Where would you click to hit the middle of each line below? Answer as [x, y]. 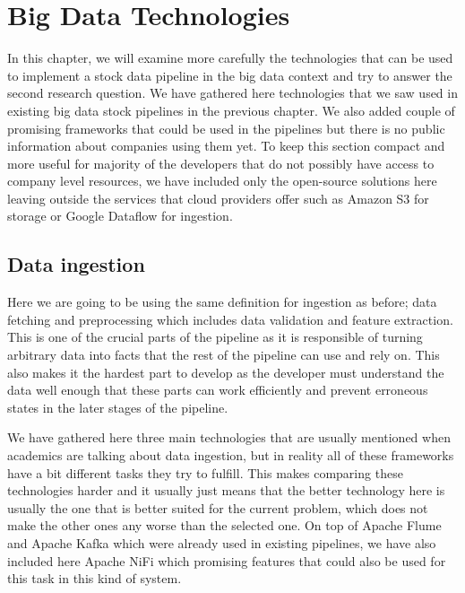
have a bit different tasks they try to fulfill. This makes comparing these [205, 472]
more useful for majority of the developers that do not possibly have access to [221, 163]
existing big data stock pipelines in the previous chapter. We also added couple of [231, 110]
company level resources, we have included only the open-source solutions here [222, 181]
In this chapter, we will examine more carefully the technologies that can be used [230, 58]
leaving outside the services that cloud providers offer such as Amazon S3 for [218, 198]
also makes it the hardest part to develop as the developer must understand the [226, 372]
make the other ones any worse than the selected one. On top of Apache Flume [224, 525]
